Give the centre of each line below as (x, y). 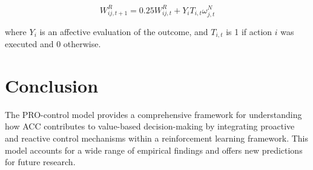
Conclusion (52, 85)
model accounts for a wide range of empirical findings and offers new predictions (154, 150)
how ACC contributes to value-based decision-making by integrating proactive (150, 126)
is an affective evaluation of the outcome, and (124, 31)
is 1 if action (249, 31)
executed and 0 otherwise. (53, 44)
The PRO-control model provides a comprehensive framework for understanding (153, 114)
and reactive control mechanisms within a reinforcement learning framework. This (156, 138)
